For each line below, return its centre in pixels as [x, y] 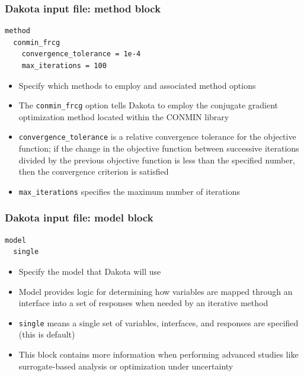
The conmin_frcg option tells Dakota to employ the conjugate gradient [148, 105]
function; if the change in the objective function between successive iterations [159, 148]
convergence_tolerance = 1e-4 [81, 54]
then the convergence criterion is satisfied [94, 171]
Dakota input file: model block [79, 218]
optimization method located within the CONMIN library [124, 116]
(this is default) [47, 334]
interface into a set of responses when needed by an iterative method [143, 303]
